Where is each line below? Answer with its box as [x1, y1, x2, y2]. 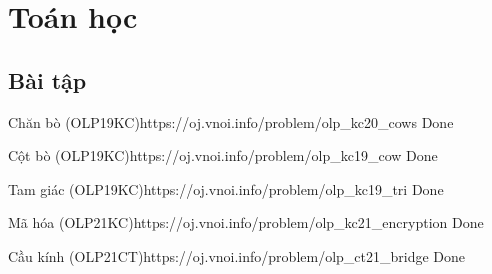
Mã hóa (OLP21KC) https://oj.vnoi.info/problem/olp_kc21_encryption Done [8, 212, 484, 233]
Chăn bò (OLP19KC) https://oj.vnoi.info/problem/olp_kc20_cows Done [8, 111, 454, 132]
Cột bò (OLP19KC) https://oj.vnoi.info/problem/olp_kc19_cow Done [8, 145, 438, 166]
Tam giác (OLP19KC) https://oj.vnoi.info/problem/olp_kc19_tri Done [8, 178, 444, 199]
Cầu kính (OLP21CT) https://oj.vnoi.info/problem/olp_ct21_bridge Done [8, 245, 466, 266]
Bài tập [8, 64, 87, 95]
